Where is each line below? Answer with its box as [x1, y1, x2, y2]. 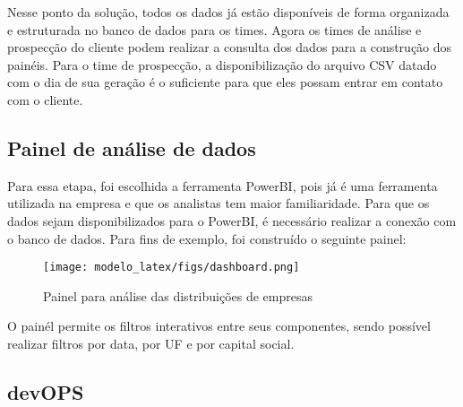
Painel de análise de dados [7, 134, 256, 161]
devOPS [7, 377, 84, 405]
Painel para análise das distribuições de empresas [43, 286, 313, 305]
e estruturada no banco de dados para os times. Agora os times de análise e [7, 20, 422, 39]
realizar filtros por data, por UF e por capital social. [7, 333, 295, 352]
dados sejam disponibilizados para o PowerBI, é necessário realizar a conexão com [7, 211, 457, 229]
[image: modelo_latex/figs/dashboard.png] [43, 261, 300, 274]
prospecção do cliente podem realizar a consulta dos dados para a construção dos [7, 38, 452, 56]
